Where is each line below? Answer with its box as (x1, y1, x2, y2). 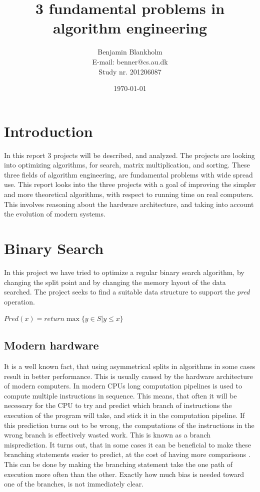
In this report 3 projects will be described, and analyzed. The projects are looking (4, 149, 255, 160)
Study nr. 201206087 (98, 66, 161, 76)
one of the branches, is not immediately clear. (4, 478, 144, 489)
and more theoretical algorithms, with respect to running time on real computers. (4, 189, 254, 199)
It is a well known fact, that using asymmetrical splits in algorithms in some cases (4, 361, 255, 371)
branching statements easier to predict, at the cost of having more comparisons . (4, 449, 250, 459)
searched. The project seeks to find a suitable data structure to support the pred (4, 286, 250, 297)
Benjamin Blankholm (97, 46, 162, 57)
